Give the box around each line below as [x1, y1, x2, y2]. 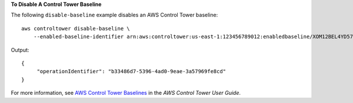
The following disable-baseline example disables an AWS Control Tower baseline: [11, 12, 218, 19]
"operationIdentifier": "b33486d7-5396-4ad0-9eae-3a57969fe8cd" [36, 68, 227, 75]
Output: [11, 46, 29, 53]
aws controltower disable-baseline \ [21, 25, 131, 32]
